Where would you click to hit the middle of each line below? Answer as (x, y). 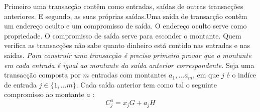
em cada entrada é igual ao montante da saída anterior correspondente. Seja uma (129, 65)
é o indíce (241, 75)
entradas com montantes (129, 75)
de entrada (20, 84)
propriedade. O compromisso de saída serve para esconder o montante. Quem (123, 35)
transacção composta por (42, 75)
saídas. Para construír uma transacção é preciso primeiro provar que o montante (128, 55)
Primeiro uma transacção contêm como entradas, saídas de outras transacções (124, 6)
